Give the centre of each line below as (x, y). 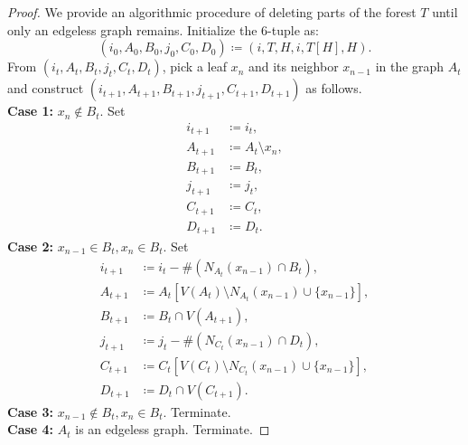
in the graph (410, 66)
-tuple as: (293, 29)
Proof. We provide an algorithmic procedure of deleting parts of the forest (212, 12)
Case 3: (31, 411)
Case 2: (31, 246)
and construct (46, 88)
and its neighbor (293, 66)
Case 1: (31, 111)
